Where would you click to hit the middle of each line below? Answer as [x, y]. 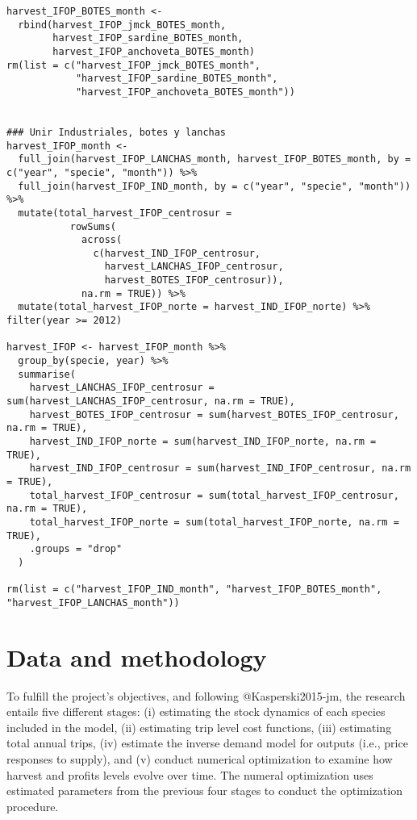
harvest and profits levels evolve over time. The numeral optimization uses [190, 774]
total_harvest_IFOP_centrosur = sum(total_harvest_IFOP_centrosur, [214, 495]
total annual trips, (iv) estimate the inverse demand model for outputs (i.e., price [207, 743]
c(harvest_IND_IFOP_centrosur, [177, 253]
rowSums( [93, 226]
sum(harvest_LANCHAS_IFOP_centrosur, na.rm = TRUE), [151, 402]
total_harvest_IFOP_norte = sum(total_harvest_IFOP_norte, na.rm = [214, 522]
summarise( [47, 374]
